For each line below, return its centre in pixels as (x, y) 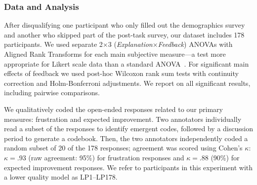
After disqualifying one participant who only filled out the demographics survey (125, 25)
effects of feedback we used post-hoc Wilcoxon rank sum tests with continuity (121, 73)
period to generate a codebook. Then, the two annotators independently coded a (126, 138)
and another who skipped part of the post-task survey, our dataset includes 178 (124, 34)
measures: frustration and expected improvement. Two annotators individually (123, 119)
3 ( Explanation (130, 44)
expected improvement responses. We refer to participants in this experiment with (128, 167)
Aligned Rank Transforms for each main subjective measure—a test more (115, 54)
